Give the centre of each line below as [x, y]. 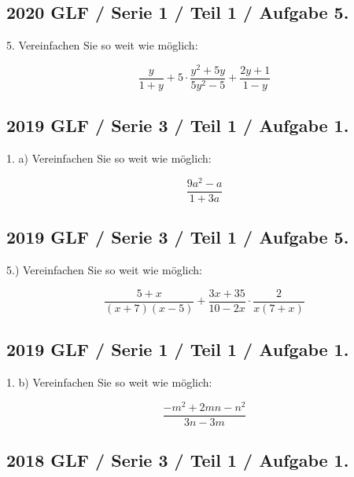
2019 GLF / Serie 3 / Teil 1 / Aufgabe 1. [178, 125]
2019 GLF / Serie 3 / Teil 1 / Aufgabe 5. [178, 237]
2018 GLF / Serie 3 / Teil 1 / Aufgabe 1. [178, 460]
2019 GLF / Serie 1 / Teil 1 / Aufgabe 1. [178, 349]
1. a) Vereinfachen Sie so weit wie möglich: [109, 158]
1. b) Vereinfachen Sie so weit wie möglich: [109, 382]
